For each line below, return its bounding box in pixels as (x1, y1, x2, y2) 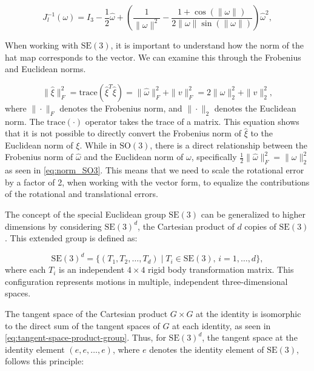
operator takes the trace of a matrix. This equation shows (85, 115, 299, 127)
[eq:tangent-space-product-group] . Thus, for (5, 331, 166, 344)
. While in (79, 138, 117, 151)
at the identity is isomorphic (196, 307, 301, 319)
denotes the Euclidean (214, 101, 296, 114)
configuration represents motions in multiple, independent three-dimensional (5, 275, 288, 287)
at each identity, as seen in (172, 319, 271, 332)
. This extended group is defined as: (5, 232, 138, 244)
